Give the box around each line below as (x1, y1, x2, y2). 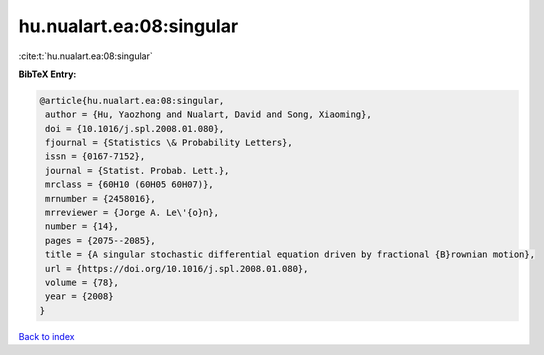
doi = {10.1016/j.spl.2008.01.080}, (45, 123, 225, 134)
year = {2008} (45, 291, 114, 302)
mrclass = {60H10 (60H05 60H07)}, (45, 179, 214, 190)
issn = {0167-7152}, (45, 151, 146, 162)
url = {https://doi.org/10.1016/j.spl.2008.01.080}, (45, 263, 309, 274)
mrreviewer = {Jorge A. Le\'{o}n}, (45, 207, 220, 219)
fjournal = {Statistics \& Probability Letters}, (45, 137, 294, 149)
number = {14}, (45, 221, 120, 232)
